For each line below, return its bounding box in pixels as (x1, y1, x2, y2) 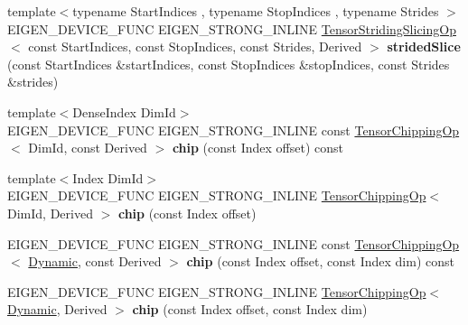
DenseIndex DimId (72, 102, 176, 121)
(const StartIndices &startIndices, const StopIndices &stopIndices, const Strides (7, 54, 450, 73)
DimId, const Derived (28, 138, 147, 157)
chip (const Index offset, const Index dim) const (186, 252, 454, 271)
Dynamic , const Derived (28, 252, 162, 271)
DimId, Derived (7, 203, 93, 222)
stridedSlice (387, 37, 461, 56)
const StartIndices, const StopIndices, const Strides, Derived (28, 37, 362, 56)
